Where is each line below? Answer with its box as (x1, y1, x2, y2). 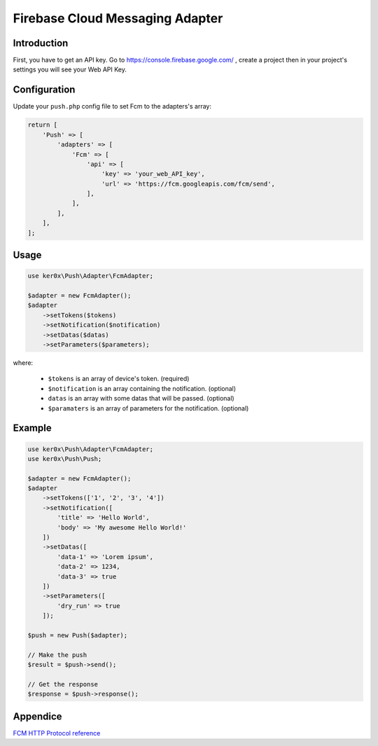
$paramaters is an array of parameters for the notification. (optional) (48, 403, 249, 413)
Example (13, 422, 52, 434)
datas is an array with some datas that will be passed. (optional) (48, 394, 234, 403)
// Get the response (27, 680, 98, 688)
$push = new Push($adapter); (27, 631, 128, 639)
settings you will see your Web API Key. (13, 65, 127, 74)
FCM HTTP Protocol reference (13, 728, 101, 737)
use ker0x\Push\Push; (27, 455, 102, 462)
